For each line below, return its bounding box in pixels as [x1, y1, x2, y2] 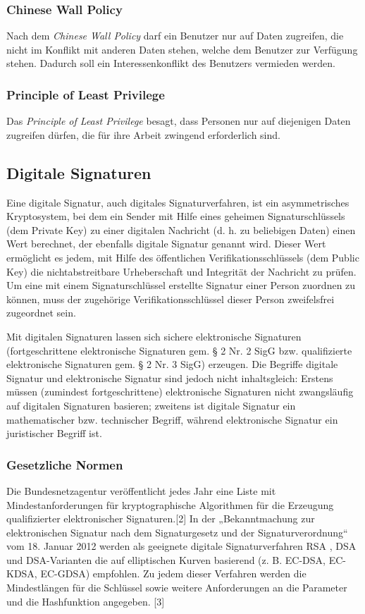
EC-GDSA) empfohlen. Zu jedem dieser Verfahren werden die [40, 566, 307, 581]
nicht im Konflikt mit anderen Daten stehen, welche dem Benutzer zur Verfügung [6, 42, 358, 56]
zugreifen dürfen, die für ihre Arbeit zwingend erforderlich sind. [6, 127, 280, 142]
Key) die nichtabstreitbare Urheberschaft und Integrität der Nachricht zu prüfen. [6, 264, 357, 278]
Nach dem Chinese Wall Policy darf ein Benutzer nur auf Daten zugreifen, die [6, 28, 344, 43]
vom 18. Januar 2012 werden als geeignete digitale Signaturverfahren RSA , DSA [6, 539, 357, 553]
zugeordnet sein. [6, 305, 76, 320]
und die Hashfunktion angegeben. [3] [6, 594, 165, 608]
